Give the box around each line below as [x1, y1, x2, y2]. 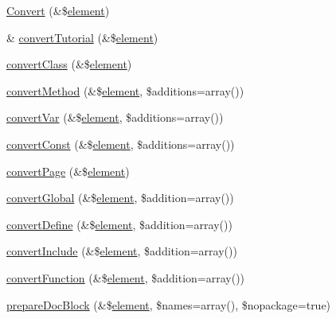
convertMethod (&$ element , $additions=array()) [6, 82, 244, 99]
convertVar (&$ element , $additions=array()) [6, 109, 224, 126]
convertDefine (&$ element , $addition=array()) [6, 216, 232, 232]
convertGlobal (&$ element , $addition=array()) [6, 189, 234, 206]
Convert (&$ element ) [6, 2, 110, 18]
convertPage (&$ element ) [6, 162, 130, 179]
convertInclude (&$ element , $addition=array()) [6, 243, 237, 259]
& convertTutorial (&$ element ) [6, 29, 158, 45]
